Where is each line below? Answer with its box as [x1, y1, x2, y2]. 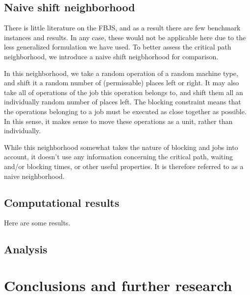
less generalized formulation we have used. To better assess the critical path [4, 42, 231, 52]
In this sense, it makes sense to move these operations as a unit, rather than [4, 116, 233, 126]
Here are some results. [4, 218, 71, 228]
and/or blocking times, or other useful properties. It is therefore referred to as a [4, 161, 244, 171]
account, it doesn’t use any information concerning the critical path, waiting [4, 151, 233, 162]
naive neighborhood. [4, 171, 65, 181]
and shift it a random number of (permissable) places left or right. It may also [4, 77, 239, 88]
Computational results [4, 195, 120, 210]
